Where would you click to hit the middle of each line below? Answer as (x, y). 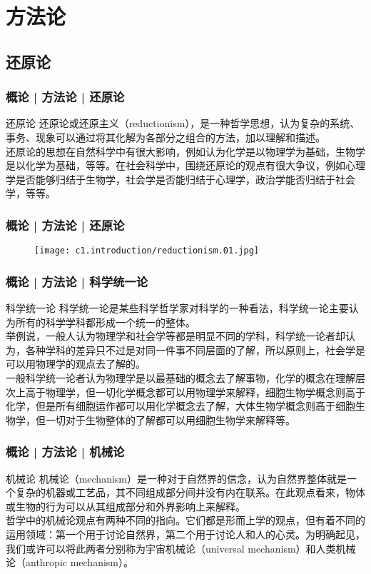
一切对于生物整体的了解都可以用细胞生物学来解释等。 (170, 419)
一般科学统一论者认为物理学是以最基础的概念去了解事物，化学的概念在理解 (181, 378)
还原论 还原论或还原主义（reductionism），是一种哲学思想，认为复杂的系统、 (183, 123)
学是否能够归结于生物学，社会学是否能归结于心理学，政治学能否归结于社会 (181, 179)
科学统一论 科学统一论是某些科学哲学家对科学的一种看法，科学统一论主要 (177, 308)
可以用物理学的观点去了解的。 (76, 364)
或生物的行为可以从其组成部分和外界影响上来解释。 (126, 506)
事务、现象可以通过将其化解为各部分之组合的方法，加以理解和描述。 (166, 137)
